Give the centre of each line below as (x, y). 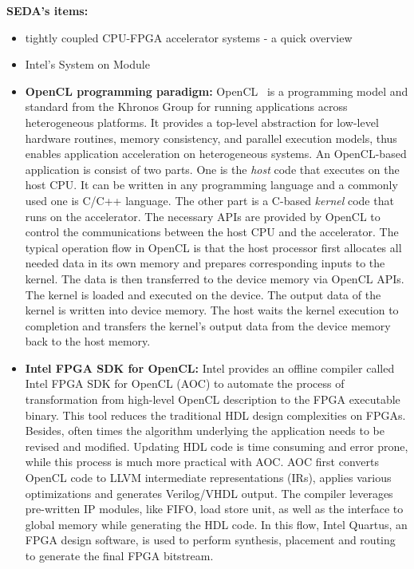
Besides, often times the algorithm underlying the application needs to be (205, 431)
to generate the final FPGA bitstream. (119, 555)
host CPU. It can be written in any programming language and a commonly (211, 185)
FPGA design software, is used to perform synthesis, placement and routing (210, 540)
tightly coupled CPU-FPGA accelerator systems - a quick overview (189, 37)
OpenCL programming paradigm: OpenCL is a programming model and (217, 91)
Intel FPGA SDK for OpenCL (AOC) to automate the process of (185, 383)
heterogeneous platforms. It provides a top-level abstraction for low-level (202, 122)
